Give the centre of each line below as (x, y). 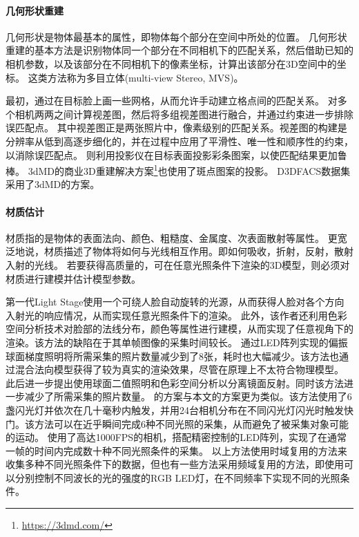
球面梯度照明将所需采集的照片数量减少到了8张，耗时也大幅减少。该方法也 (172, 356)
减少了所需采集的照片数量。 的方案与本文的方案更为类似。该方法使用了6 (188, 396)
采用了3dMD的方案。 (53, 184)
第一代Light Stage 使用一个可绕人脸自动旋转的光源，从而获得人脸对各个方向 (175, 302)
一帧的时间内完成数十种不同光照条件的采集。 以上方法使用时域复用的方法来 (176, 450)
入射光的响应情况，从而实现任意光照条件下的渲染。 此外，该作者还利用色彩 (176, 315)
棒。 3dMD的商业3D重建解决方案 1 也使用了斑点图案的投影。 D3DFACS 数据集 (178, 170)
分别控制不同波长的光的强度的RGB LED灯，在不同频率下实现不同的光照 (177, 477)
